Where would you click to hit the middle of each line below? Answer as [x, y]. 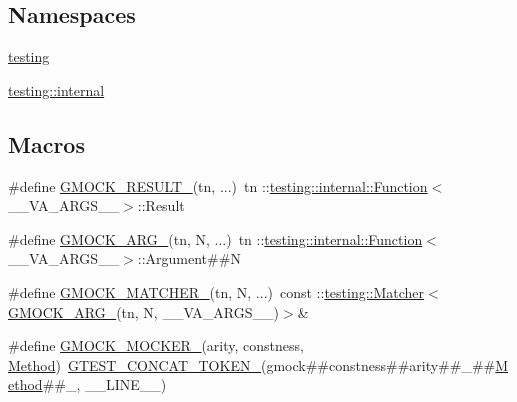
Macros [46, 143]
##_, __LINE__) [104, 384]
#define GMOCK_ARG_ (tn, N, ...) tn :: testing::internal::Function [215, 238]
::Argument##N [189, 258]
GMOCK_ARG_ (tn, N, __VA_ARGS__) [143, 311]
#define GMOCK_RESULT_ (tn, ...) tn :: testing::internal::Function [218, 185]
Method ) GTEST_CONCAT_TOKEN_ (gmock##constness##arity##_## [252, 364]
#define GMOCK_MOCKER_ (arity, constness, [156, 345]
